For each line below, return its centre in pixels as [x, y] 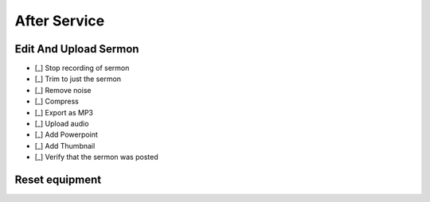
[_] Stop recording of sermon [82, 68]
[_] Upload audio [62, 124]
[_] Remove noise [63, 90]
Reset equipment [58, 180]
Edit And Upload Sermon [77, 49]
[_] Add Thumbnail [65, 146]
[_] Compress [57, 101]
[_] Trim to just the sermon [78, 79]
